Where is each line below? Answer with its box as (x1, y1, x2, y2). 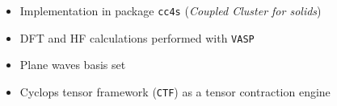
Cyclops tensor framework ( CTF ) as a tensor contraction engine (19, 83, 331, 100)
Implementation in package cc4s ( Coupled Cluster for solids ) (19, 2, 322, 18)
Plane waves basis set (19, 56, 126, 73)
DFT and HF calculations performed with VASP (19, 29, 255, 46)
